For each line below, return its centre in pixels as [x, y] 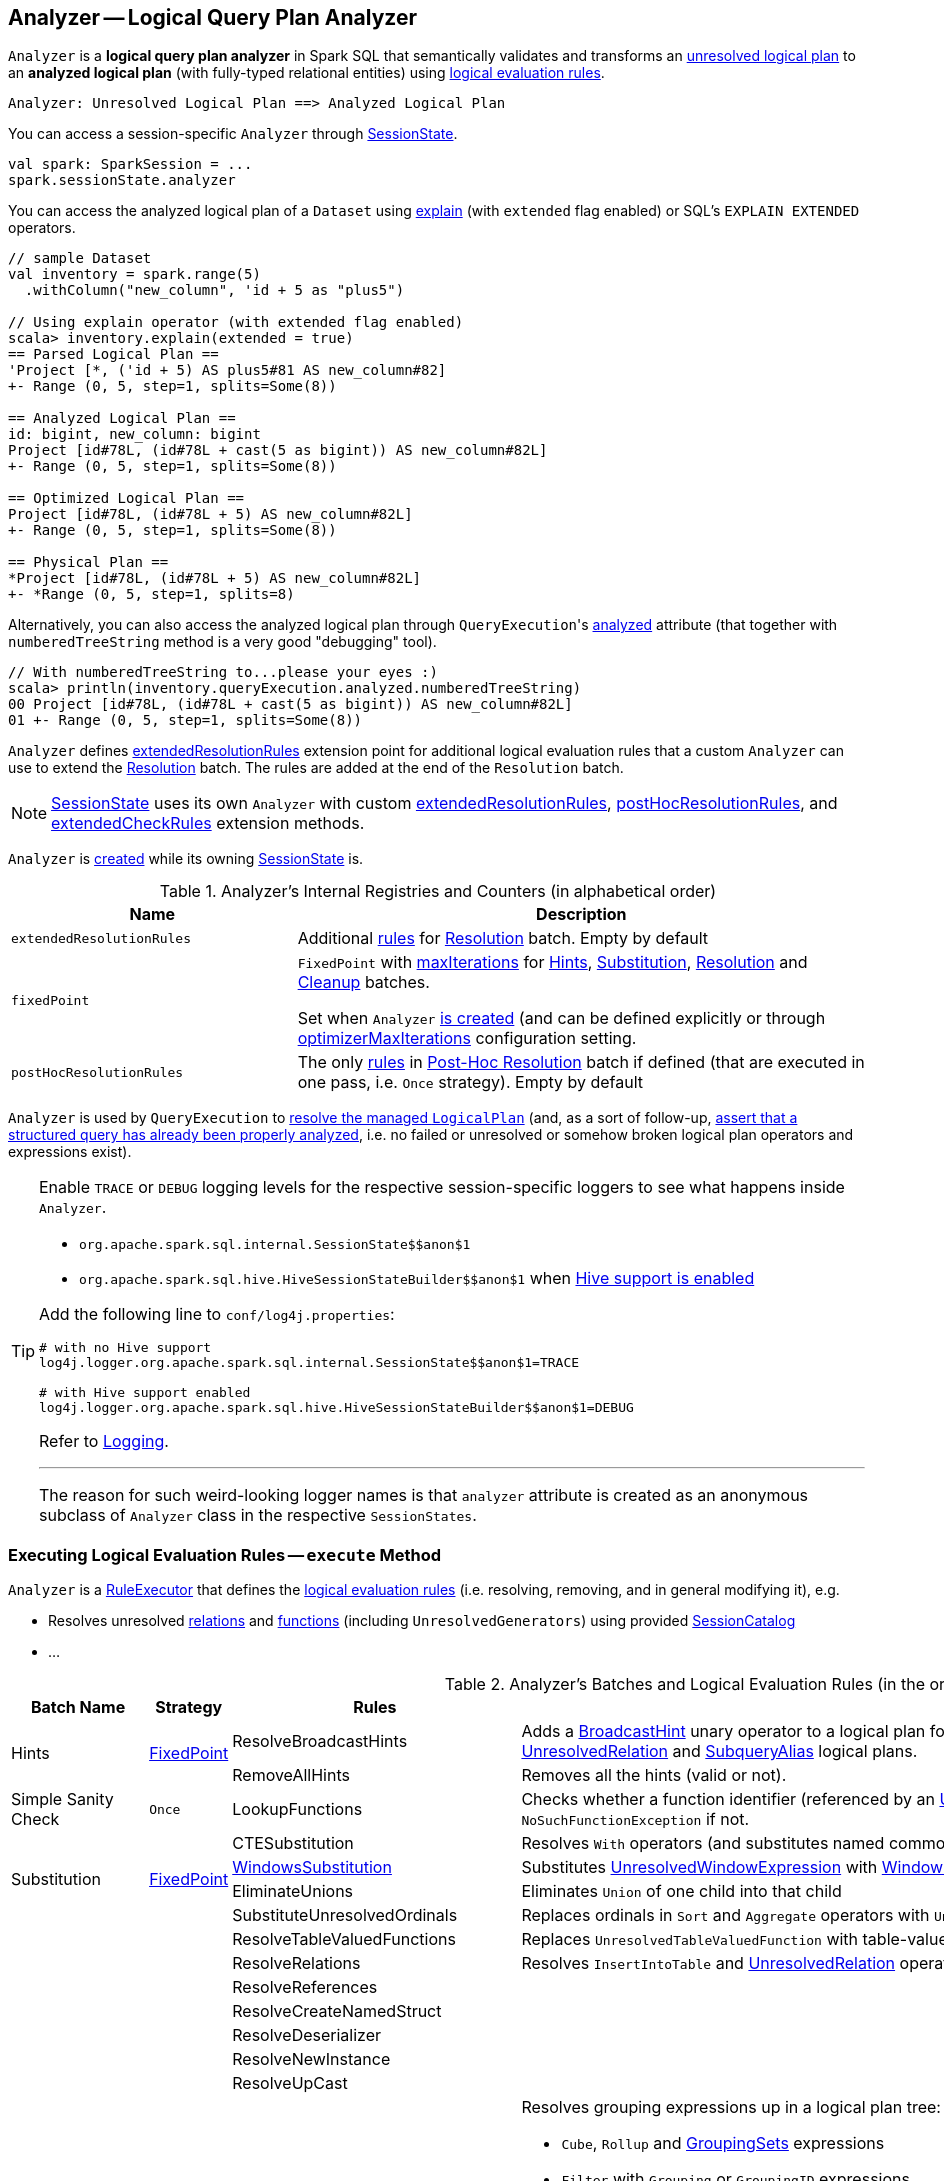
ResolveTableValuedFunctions [344, 1939]
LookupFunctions [297, 1809]
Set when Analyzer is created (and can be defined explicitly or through [561, 1018]
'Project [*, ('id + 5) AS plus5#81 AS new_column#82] [227, 370]
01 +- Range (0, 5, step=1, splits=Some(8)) [185, 720]
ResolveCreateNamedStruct [337, 2011]
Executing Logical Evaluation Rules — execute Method [224, 1554]
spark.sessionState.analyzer [122, 180]
